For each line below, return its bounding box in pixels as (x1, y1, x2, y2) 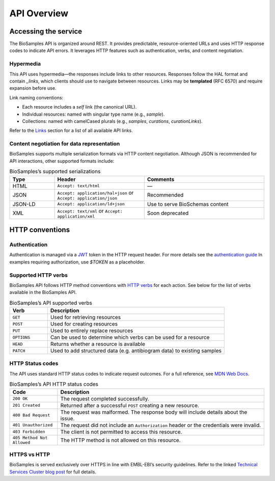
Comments (147, 176, 175, 183)
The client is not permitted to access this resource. (60, 428, 182, 435)
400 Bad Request (12, 413, 50, 418)
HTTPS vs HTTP (9, 451, 50, 458)
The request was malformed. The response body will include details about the (60, 408, 248, 415)
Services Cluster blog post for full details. (9, 469, 97, 475)
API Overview (9, 8, 69, 19)
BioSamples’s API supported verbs (9, 299, 93, 306)
